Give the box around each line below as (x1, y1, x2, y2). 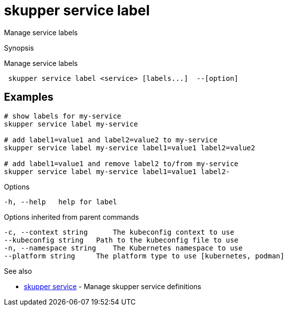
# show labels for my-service (4, 112, 122, 120)
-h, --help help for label (4, 197, 117, 206)
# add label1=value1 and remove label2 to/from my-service (4, 159, 239, 168)
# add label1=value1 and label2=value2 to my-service (4, 135, 217, 144)
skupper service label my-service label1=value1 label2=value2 (4, 143, 255, 152)
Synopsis (4, 43, 34, 52)
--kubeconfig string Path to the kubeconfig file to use (4, 236, 239, 244)
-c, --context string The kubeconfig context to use (4, 228, 234, 236)
